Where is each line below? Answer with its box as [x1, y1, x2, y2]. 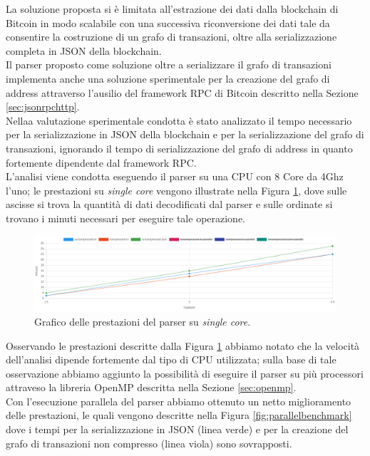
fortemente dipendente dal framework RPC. [6, 155, 197, 170]
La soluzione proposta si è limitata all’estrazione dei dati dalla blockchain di [6, 1, 339, 16]
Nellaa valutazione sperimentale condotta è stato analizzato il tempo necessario [6, 113, 352, 128]
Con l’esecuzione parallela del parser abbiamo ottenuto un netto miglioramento [6, 393, 351, 408]
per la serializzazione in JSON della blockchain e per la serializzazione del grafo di [6, 127, 364, 142]
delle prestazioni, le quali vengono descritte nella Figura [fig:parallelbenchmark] [6, 408, 352, 423]
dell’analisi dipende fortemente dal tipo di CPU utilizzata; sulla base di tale [6, 352, 336, 367]
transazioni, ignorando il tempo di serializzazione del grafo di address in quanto [6, 140, 353, 155]
